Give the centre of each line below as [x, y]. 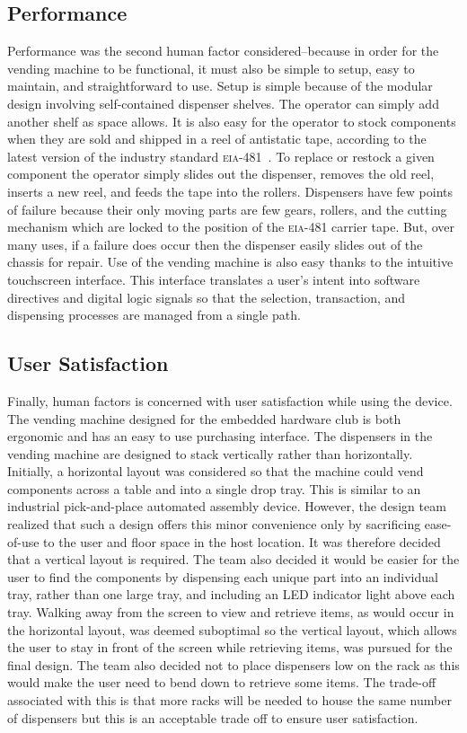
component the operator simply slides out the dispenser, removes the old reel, [221, 174]
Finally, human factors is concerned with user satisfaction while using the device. [230, 400]
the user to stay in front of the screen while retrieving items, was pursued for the [230, 647]
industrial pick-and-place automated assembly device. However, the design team [227, 506]
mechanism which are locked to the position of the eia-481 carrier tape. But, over [231, 227]
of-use [23, 541]
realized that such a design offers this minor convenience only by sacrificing [214, 524]
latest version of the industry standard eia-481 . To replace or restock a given [221, 156]
